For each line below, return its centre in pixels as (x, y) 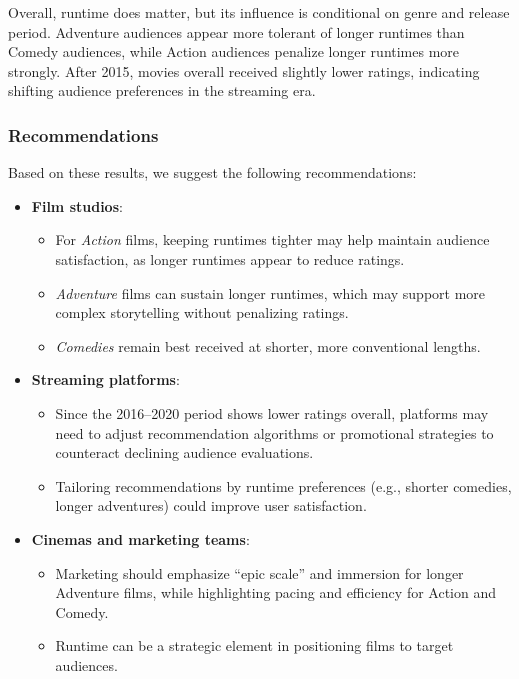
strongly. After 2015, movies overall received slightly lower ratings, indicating (244, 70)
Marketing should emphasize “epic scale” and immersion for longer (259, 572)
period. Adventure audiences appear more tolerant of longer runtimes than (236, 31)
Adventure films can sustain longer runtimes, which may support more (270, 292)
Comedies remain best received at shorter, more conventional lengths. (268, 345)
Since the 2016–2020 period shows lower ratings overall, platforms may (272, 412)
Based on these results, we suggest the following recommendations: (212, 172)
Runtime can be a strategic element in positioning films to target (254, 645)
